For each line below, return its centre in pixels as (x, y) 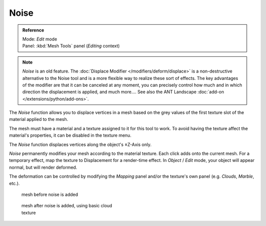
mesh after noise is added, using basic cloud (67, 206)
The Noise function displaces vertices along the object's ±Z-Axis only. (80, 144)
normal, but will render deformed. (43, 167)
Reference (33, 30)
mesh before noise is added (50, 194)
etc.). (14, 183)
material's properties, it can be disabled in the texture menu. (70, 135)
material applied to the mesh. (39, 119)
